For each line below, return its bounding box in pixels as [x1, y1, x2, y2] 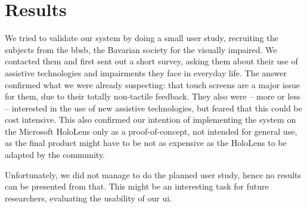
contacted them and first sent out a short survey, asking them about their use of [5, 55, 298, 67]
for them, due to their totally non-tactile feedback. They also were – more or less [5, 90, 300, 103]
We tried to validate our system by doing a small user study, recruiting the [5, 32, 278, 44]
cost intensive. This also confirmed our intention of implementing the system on [5, 113, 296, 126]
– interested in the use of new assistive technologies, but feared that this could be [5, 101, 302, 114]
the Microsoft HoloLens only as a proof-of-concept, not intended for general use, [5, 125, 297, 137]
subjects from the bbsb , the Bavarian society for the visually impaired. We [5, 43, 277, 55]
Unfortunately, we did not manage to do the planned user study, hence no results [5, 168, 302, 181]
